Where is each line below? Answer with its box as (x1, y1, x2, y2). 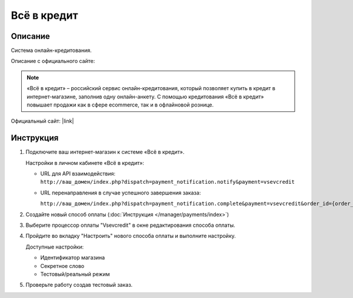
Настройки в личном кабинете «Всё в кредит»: (25, 159, 144, 166)
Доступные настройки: (25, 243, 84, 250)
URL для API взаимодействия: (40, 170, 116, 177)
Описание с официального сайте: (11, 58, 95, 65)
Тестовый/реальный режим (40, 271, 110, 277)
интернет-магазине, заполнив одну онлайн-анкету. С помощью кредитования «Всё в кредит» (26, 93, 264, 100)
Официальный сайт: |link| (11, 118, 74, 125)
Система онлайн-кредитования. (11, 47, 92, 54)
